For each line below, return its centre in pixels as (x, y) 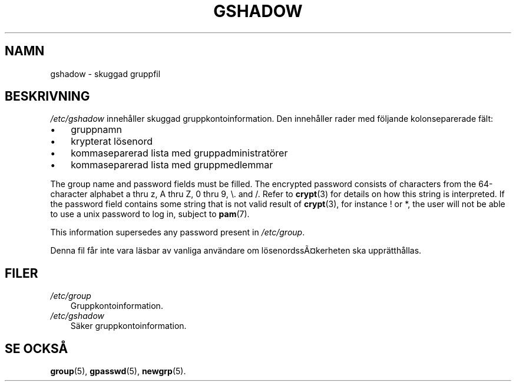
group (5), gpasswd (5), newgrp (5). (118, 371)
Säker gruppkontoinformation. (128, 326)
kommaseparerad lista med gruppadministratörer (179, 153)
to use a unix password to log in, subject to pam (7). (150, 214)
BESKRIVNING (47, 96)
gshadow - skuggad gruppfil (105, 74)
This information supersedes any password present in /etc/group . (178, 232)
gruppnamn (96, 130)
